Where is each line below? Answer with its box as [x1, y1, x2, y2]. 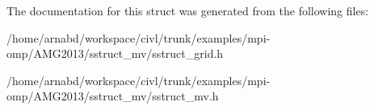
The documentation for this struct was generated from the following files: [6, 2, 369, 18]
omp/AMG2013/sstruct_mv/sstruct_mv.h [6, 88, 219, 104]
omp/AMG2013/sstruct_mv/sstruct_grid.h [6, 45, 224, 62]
